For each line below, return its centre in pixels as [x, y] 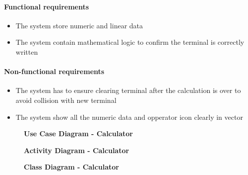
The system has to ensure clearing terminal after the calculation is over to [128, 90]
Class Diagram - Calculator [71, 167]
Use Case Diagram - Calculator [78, 133]
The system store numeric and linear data [79, 25]
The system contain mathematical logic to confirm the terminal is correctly [130, 42]
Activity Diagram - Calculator [77, 150]
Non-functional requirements [54, 71]
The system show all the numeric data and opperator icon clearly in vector [129, 117]
